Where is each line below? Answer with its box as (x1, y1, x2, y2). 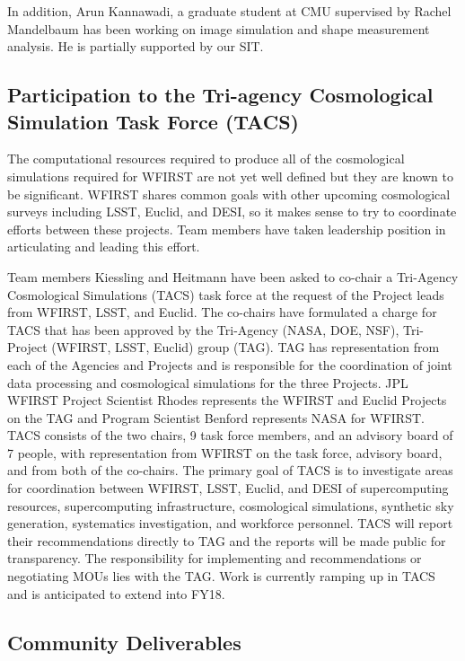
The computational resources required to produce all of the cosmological (7, 149, 405, 168)
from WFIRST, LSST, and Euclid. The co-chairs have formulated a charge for (7, 303, 437, 322)
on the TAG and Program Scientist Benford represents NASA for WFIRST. (7, 408, 425, 427)
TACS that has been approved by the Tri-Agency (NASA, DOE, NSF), (7, 320, 399, 339)
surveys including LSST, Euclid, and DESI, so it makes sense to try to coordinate (7, 202, 457, 221)
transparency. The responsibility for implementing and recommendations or (7, 549, 422, 568)
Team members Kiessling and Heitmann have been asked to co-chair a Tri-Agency (7, 267, 459, 286)
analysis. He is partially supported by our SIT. (7, 37, 264, 56)
